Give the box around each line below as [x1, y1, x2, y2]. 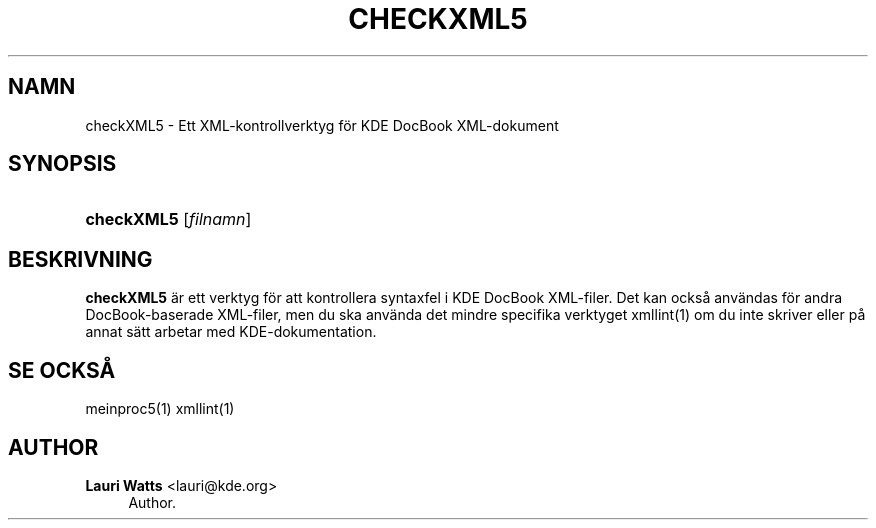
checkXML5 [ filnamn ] [85, 209, 252, 230]
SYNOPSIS [8, 151, 117, 177]
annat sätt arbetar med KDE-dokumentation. [85, 323, 377, 341]
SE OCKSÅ [8, 357, 116, 383]
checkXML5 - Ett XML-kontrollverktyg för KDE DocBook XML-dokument [85, 116, 559, 134]
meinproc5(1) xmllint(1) [85, 400, 235, 418]
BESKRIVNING [8, 246, 153, 272]
